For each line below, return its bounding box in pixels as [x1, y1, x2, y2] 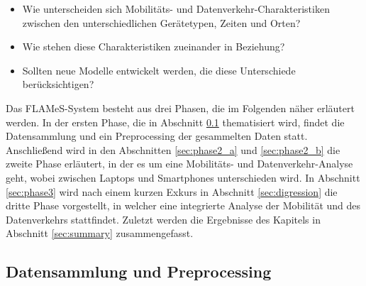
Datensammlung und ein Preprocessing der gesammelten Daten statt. [6, 128, 308, 143]
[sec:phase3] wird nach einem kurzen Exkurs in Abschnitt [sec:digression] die [6, 184, 338, 199]
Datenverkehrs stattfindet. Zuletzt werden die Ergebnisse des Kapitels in [6, 211, 321, 226]
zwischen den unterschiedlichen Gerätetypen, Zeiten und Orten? [22, 15, 301, 30]
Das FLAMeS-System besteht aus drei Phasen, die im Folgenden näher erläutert [6, 100, 355, 115]
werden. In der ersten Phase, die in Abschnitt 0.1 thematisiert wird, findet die [6, 114, 345, 129]
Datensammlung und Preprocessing [6, 260, 272, 282]
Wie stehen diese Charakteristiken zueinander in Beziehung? [22, 39, 285, 54]
